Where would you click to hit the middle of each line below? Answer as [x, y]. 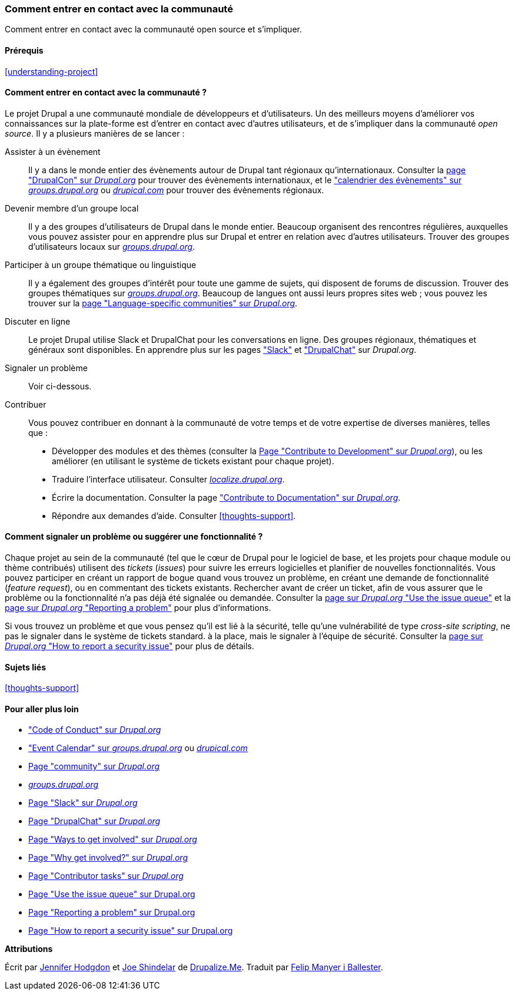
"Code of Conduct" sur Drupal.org [95, 730]
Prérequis [24, 50]
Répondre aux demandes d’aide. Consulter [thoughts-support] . [174, 515]
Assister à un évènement [53, 151]
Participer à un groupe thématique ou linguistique [101, 265]
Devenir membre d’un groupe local [72, 208]
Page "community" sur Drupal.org [94, 766]
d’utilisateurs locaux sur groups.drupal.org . [112, 246]
